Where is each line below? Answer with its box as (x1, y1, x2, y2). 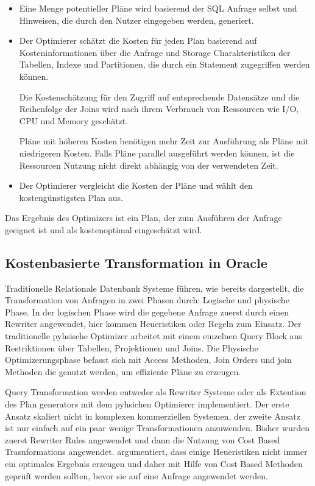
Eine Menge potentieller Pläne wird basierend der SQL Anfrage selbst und (19, 2, 297, 14)
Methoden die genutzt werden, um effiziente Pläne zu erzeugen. (5, 365, 241, 378)
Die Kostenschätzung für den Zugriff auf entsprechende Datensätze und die (19, 90, 300, 103)
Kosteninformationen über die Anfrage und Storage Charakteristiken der (19, 46, 291, 58)
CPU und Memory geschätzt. (19, 114, 129, 127)
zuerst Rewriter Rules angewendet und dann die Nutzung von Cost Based (5, 433, 280, 446)
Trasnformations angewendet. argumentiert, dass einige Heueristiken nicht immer (5, 445, 308, 458)
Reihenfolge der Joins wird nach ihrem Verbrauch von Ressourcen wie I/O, (19, 102, 299, 115)
